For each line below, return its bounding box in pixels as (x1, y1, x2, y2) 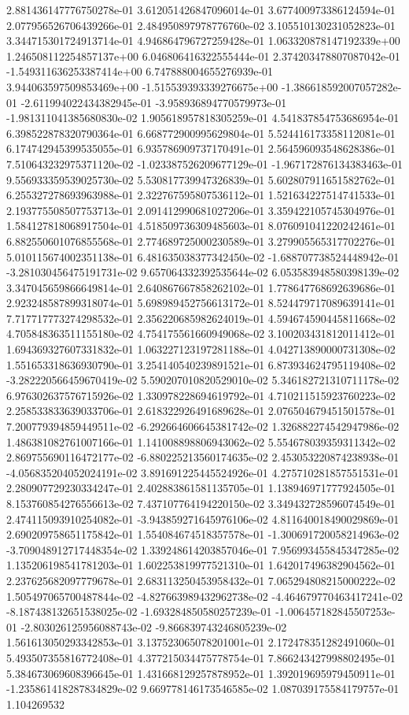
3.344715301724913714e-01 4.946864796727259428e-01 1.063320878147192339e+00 (6, 32, 400, 49)
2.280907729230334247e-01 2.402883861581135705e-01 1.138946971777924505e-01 (6, 480, 396, 496)
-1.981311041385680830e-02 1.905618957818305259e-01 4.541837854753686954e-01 (6, 109, 400, 126)
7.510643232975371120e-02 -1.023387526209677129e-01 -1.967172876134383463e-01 (6, 155, 403, 172)
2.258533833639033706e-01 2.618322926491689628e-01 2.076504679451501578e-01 (6, 402, 396, 419)
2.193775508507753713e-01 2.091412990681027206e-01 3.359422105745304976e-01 (6, 202, 396, 218)
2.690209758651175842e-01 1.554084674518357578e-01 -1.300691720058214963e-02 (6, 526, 400, 543)
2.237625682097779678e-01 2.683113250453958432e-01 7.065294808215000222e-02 (6, 572, 396, 588)
